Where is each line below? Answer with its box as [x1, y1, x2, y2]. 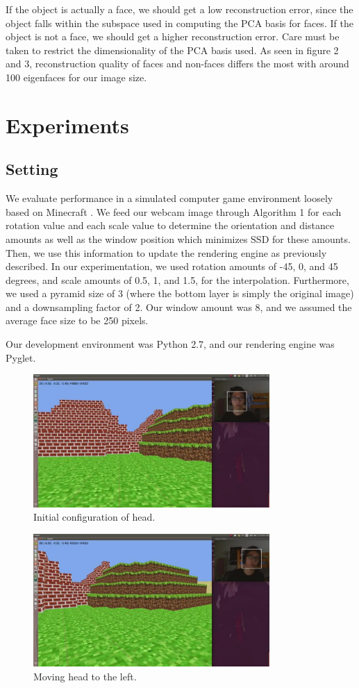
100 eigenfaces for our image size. [6, 69, 147, 84]
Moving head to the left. [33, 669, 137, 683]
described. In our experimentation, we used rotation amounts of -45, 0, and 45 [6, 259, 338, 274]
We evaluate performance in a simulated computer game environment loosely [6, 191, 333, 205]
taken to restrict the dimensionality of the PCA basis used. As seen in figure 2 [6, 42, 339, 57]
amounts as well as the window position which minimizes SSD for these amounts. [6, 231, 351, 246]
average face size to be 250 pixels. [6, 313, 149, 328]
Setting [6, 158, 58, 180]
